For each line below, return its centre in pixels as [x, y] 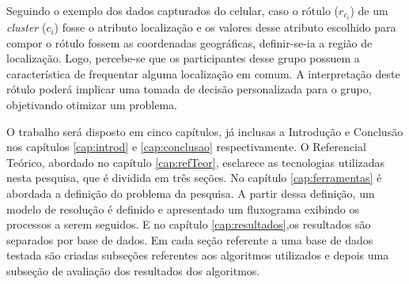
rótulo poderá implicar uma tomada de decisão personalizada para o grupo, [189, 89]
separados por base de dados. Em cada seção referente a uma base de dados [190, 239]
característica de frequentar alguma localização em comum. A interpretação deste [203, 73]
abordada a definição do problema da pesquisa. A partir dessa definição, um [191, 193]
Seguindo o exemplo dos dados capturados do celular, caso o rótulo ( [173, 10]
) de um [369, 10]
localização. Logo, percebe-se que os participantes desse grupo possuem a [183, 58]
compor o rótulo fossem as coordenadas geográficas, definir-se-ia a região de [189, 42]
